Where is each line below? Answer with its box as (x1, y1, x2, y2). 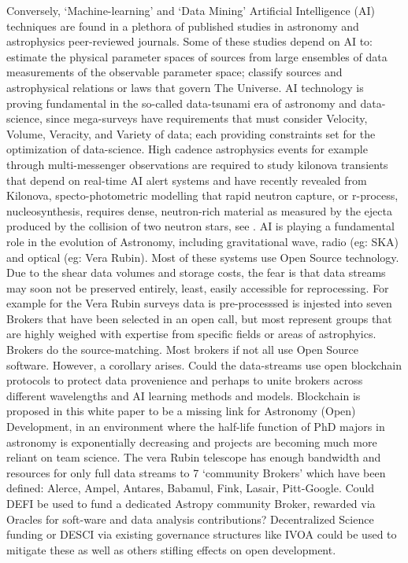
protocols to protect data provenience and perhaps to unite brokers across (6, 372, 363, 388)
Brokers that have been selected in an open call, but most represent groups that (6, 310, 392, 326)
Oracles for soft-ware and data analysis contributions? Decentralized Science (6, 510, 374, 527)
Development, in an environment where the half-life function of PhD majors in (6, 418, 385, 435)
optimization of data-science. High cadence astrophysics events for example (6, 141, 368, 157)
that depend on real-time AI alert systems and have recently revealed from (6, 171, 367, 188)
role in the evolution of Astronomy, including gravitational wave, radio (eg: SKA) (6, 233, 399, 249)
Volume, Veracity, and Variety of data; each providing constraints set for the (6, 125, 376, 142)
